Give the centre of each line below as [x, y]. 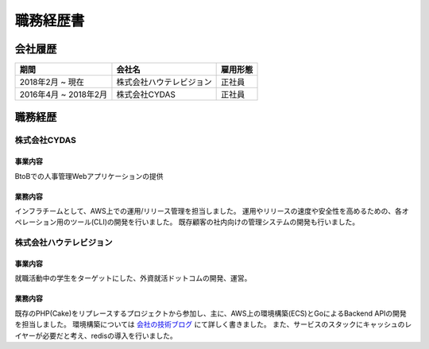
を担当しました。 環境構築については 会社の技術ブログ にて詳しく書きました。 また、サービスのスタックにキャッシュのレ [213, 324]
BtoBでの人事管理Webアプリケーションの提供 [89, 176]
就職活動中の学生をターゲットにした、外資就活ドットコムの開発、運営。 [133, 278]
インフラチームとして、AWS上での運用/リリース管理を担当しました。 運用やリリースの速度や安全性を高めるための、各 [209, 211]
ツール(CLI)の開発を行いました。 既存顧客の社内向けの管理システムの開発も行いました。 [215, 222]
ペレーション [36, 222]
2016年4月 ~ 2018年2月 [63, 95]
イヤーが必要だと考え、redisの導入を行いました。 [96, 335]
